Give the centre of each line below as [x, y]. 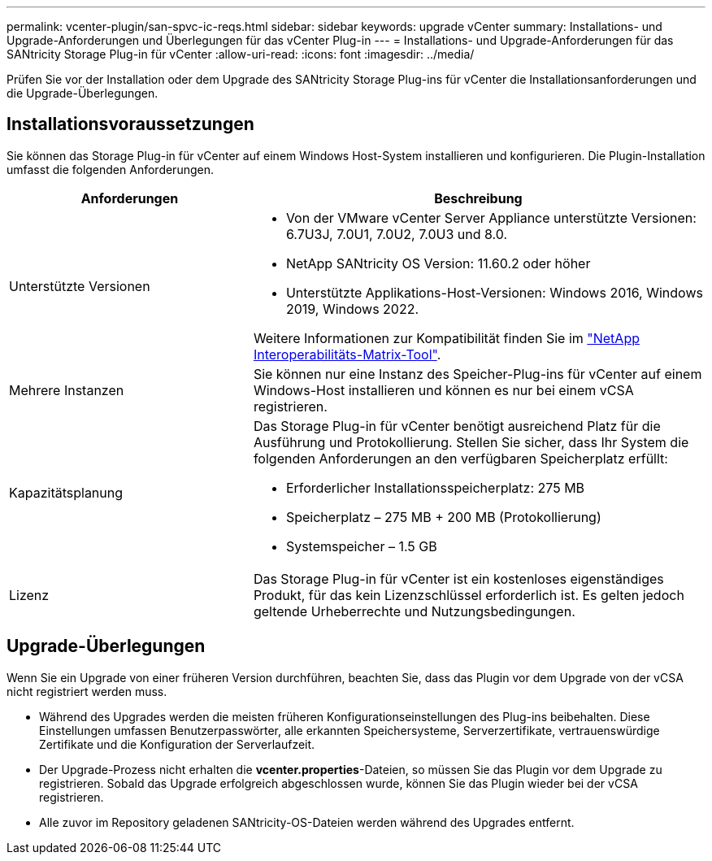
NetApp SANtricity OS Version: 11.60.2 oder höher [438, 263]
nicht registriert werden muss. [87, 691]
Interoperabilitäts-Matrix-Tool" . [347, 354]
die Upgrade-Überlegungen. [82, 93]
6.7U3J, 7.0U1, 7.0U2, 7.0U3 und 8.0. [397, 234]
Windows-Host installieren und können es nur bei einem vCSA [443, 390]
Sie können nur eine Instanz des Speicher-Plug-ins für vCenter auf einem [478, 374]
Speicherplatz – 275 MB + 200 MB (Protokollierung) [443, 517]
